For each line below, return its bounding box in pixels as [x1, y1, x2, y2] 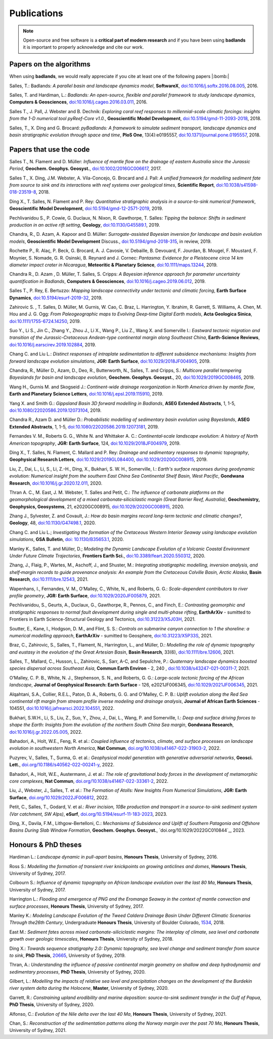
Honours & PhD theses [9, 841, 82, 849]
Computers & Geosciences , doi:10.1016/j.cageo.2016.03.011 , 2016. [9, 99, 148, 105]
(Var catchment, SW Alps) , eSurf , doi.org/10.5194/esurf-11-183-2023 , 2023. [9, 811, 167, 817]
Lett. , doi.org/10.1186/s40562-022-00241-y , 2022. [9, 762, 115, 768]
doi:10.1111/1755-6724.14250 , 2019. [9, 318, 81, 324]
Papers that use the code [9, 145, 90, 154]
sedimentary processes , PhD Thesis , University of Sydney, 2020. [9, 969, 146, 975]
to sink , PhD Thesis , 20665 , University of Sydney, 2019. [9, 952, 126, 958]
